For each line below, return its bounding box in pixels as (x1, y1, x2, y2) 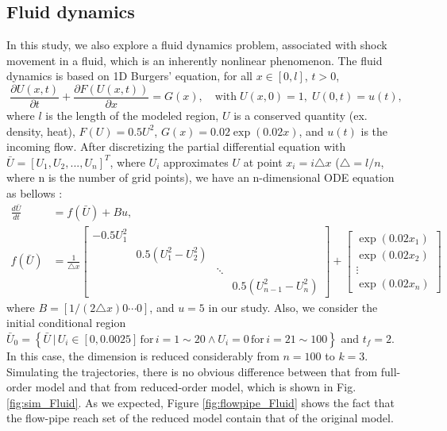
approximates (163, 153, 229, 170)
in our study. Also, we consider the (208, 298, 378, 315)
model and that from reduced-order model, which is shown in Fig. (35, 379, 356, 395)
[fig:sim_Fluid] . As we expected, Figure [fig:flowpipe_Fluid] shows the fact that (6, 394, 395, 410)
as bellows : (6, 185, 63, 202)
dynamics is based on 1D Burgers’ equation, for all (6, 67, 252, 84)
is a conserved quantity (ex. (233, 107, 368, 124)
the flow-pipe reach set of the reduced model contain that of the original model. (6, 410, 394, 426)
